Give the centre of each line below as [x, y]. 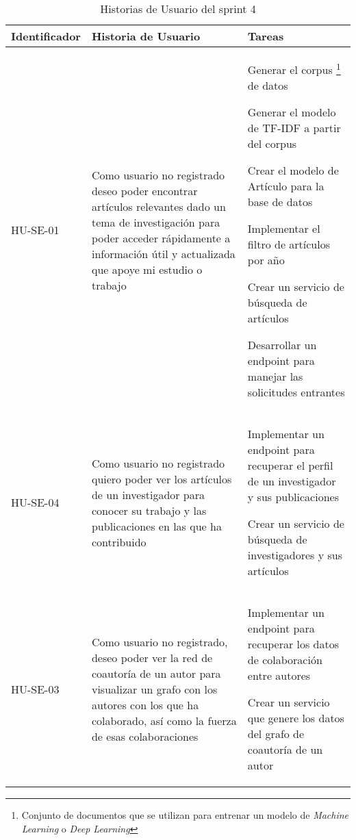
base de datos [280, 202]
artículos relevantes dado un [158, 206]
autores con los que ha [145, 704]
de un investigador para [148, 494]
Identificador [46, 36]
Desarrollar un [282, 345]
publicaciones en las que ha [156, 526]
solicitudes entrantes [296, 392]
